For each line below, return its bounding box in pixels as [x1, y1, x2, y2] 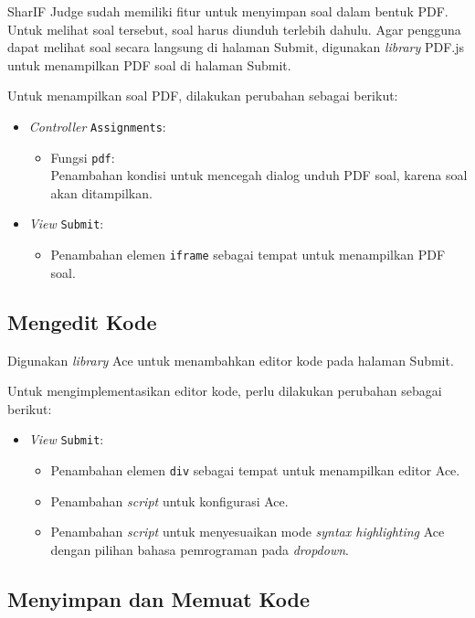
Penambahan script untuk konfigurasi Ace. [50, 491, 289, 510]
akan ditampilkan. [50, 183, 153, 202]
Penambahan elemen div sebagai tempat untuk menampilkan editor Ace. [50, 461, 460, 480]
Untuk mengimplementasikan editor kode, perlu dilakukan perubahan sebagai [7, 381, 442, 400]
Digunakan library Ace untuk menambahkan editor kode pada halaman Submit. [7, 350, 454, 369]
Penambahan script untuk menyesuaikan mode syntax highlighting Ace [50, 522, 445, 541]
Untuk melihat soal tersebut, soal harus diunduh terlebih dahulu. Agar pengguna [7, 19, 461, 38]
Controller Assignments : [28, 116, 166, 135]
